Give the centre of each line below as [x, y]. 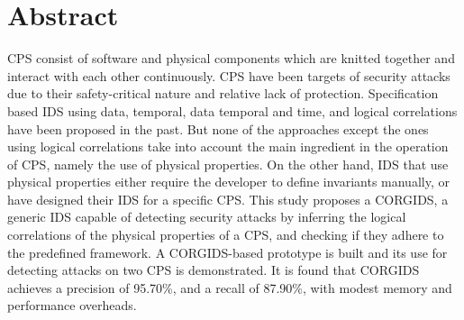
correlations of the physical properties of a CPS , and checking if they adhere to [226, 235]
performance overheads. [72, 305]
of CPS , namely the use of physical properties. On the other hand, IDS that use [228, 164]
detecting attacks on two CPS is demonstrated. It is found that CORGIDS [214, 270]
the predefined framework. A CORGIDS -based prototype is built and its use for [227, 252]
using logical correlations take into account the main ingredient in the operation [228, 146]
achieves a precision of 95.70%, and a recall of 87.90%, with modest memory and [230, 287]
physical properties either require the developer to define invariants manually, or [228, 182]
